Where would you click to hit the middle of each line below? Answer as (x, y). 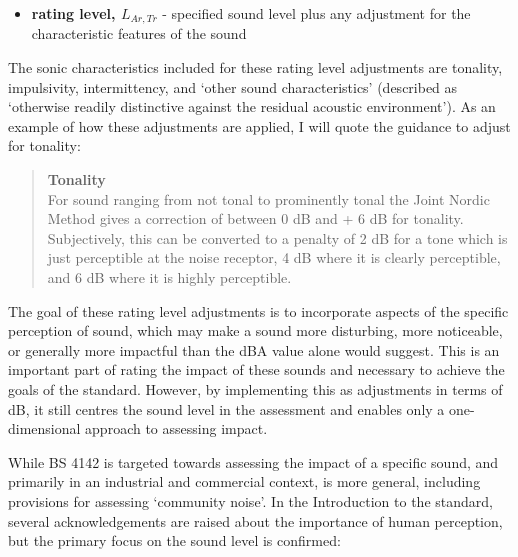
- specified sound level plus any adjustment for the (316, 13)
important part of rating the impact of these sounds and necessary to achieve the (256, 369)
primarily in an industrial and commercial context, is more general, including (244, 481)
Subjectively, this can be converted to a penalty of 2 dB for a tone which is (277, 237)
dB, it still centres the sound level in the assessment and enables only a (226, 408)
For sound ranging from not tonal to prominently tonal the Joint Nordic (268, 198)
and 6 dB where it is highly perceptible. (169, 276)
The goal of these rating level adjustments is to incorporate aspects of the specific (258, 310)
